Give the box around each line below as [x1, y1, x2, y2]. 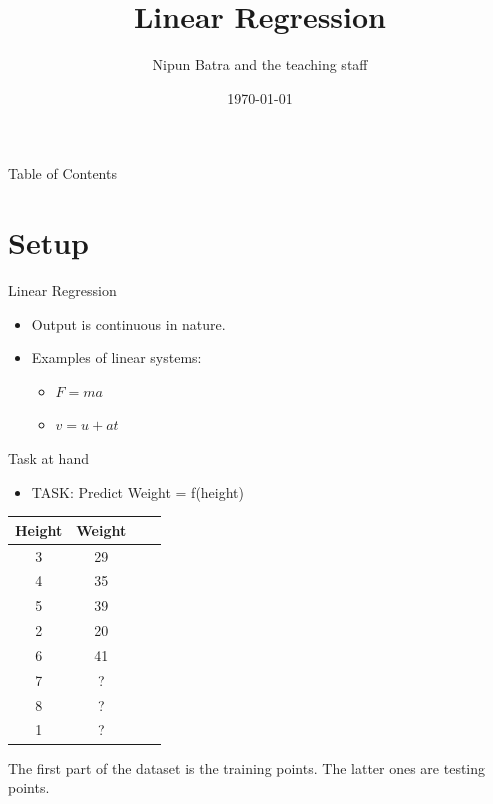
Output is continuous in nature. [31, 313, 226, 334]
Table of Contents [8, 163, 117, 184]
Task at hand [8, 448, 89, 468]
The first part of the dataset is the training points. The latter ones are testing [8, 757, 486, 778]
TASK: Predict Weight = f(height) [31, 481, 245, 502]
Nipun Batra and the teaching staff [152, 54, 368, 75]
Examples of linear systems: [31, 347, 202, 368]
